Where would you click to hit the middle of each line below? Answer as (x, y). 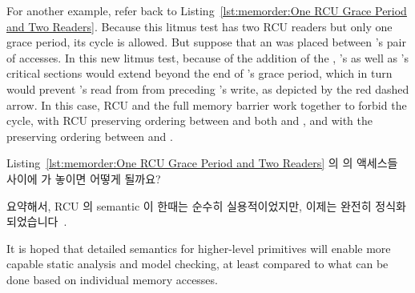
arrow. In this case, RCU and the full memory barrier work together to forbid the (207, 104)
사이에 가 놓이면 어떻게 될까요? (84, 178)
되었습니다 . (37, 221)
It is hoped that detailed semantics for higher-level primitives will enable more (199, 248)
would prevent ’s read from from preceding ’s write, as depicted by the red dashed (208, 88)
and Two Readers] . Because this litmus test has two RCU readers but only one (199, 26)
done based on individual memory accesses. (112, 279)
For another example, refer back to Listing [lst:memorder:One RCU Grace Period (207, 10)
